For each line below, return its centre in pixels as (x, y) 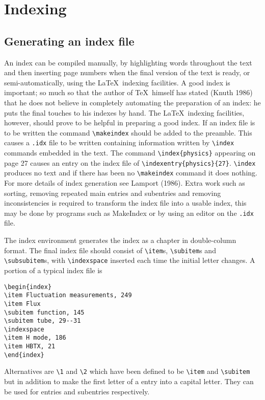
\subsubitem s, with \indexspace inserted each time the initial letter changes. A (130, 260)
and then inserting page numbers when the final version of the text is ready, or (127, 72)
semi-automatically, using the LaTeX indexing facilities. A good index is (117, 82)
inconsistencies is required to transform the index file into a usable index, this (125, 203)
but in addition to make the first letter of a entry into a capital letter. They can (129, 381)
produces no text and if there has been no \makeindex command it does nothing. (131, 173)
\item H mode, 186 (35, 338)
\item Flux (22, 304)
